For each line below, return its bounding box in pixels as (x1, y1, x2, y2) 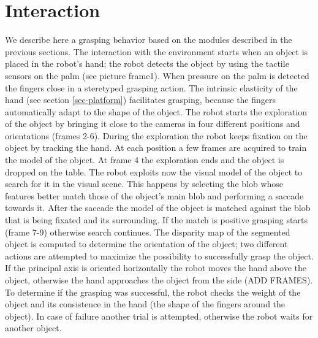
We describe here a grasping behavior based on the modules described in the (5, 33, 292, 46)
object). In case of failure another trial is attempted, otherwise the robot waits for (5, 309, 313, 322)
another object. (5, 321, 62, 334)
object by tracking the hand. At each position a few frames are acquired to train (5, 141, 307, 154)
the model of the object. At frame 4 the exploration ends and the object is (5, 153, 284, 166)
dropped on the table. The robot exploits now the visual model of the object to (5, 165, 303, 178)
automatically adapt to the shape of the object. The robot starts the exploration (5, 105, 308, 118)
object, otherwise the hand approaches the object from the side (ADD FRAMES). (5, 274, 313, 286)
